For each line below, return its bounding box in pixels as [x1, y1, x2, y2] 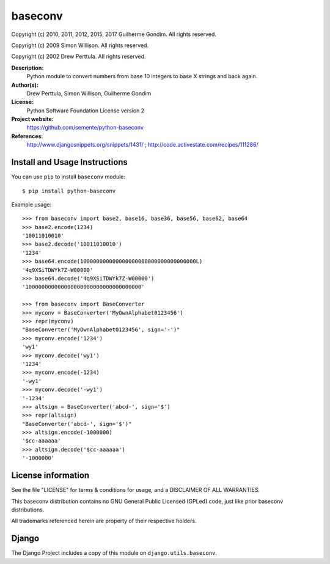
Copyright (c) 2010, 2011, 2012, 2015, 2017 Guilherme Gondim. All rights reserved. [11, 31, 217, 38]
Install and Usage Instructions [11, 157, 128, 167]
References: [11, 132, 43, 140]
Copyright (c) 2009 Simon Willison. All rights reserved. [11, 42, 149, 49]
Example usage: [11, 200, 52, 208]
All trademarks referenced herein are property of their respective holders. [11, 517, 197, 525]
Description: [11, 64, 44, 71]
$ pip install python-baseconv [22, 187, 116, 194]
